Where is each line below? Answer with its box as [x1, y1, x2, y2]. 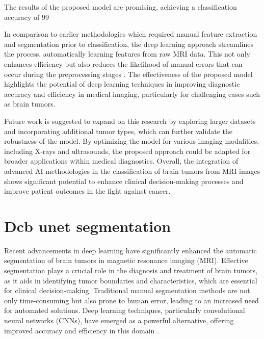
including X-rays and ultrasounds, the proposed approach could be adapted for [4, 145, 251, 156]
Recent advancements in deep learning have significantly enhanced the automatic [4, 245, 257, 255]
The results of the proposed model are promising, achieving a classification [4, 2, 237, 12]
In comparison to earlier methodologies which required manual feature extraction [4, 29, 257, 39]
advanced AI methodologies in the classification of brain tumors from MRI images [4, 165, 260, 176]
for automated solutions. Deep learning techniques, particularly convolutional [4, 305, 245, 316]
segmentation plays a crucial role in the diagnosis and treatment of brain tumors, [4, 265, 258, 275]
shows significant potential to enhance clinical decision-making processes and [4, 175, 244, 186]
